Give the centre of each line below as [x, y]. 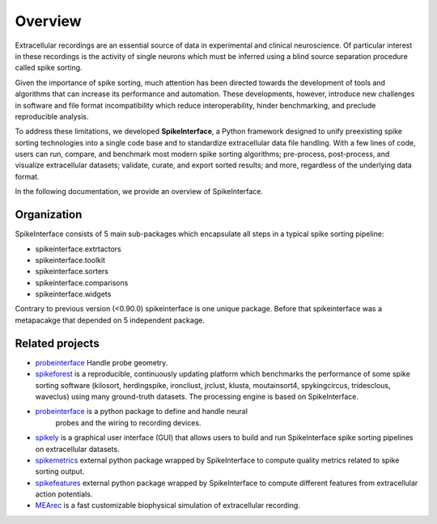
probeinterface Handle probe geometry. [102, 362]
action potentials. [64, 494]
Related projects [57, 343]
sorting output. [60, 471]
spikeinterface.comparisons [82, 282]
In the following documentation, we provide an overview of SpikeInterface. [139, 192]
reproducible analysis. [52, 116]
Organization [49, 215]
